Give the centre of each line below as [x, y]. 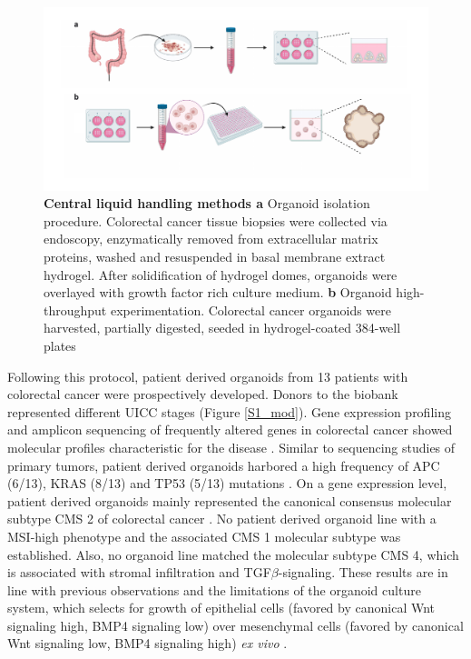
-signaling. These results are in [363, 572]
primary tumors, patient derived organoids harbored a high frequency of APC [224, 465]
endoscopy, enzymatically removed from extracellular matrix [211, 239]
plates [60, 345]
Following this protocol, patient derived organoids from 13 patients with [208, 376]
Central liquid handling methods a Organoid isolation [207, 203]
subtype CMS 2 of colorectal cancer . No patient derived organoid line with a [222, 519]
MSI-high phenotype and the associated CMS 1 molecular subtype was [204, 536]
